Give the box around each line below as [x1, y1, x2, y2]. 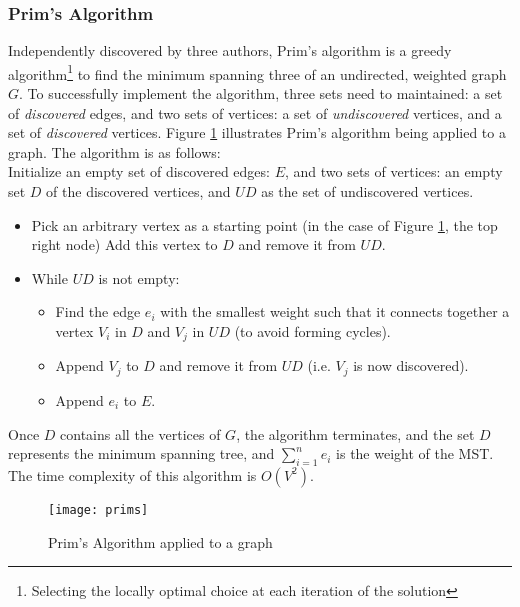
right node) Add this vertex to [31, 234, 218, 255]
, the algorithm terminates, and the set [236, 423, 475, 444]
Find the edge [55, 301, 141, 322]
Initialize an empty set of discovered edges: [8, 161, 270, 182]
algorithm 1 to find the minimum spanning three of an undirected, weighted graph [8, 60, 507, 84]
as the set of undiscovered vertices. [261, 181, 474, 202]
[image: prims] [48, 502, 149, 517]
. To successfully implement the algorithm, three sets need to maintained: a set [19, 83, 503, 104]
